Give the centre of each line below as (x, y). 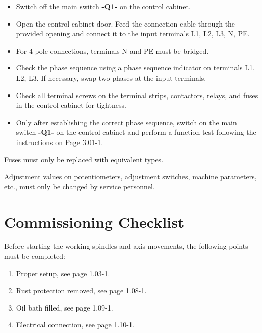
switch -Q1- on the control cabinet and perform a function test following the (136, 132)
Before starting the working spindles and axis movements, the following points (126, 246)
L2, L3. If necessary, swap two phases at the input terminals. (111, 77)
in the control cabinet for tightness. (71, 105)
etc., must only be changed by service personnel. (80, 186)
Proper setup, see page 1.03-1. (63, 273)
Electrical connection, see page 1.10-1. (75, 325)
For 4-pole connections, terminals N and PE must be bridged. (112, 50)
